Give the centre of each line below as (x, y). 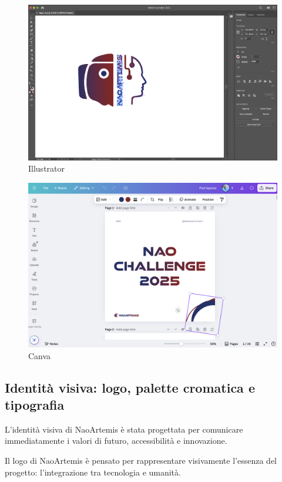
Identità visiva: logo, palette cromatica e (130, 387)
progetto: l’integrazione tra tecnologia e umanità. (93, 472)
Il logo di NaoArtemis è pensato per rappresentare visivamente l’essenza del (141, 460)
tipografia (35, 404)
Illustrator (47, 168)
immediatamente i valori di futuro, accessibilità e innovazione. (116, 441)
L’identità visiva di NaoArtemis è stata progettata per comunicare (124, 429)
